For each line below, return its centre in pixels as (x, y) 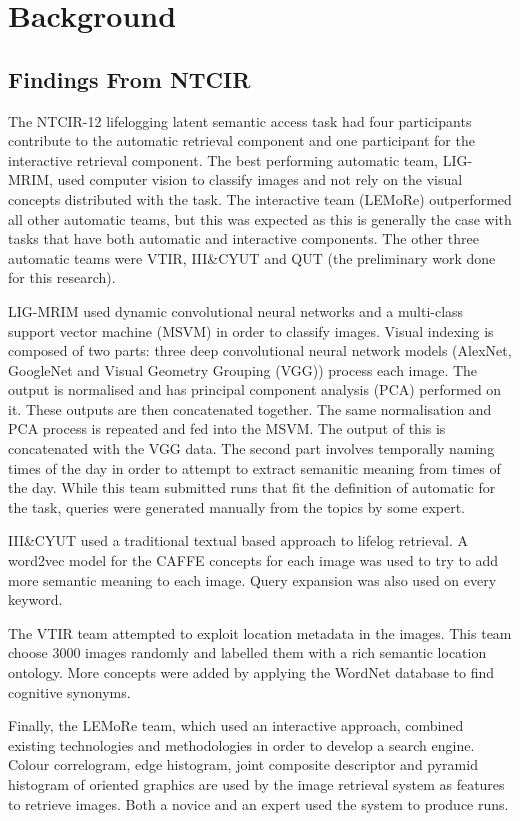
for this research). (62, 277)
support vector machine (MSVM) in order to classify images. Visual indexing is (251, 330)
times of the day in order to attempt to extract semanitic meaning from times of (254, 467)
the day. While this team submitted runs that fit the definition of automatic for (252, 487)
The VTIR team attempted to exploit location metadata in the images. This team (260, 632)
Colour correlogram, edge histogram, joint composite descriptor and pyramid (243, 764)
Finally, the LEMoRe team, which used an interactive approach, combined (236, 725)
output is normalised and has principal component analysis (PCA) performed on (255, 389)
